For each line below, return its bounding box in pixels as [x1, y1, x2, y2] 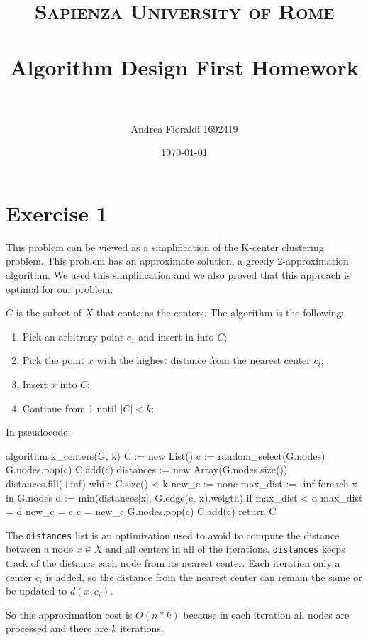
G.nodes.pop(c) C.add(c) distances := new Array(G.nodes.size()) [6, 462, 288, 477]
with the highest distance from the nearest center [96, 353, 311, 368]
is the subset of [16, 305, 82, 320]
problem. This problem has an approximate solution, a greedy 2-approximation [6, 253, 349, 268]
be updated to [6, 583, 67, 598]
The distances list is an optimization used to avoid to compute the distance [6, 527, 340, 542]
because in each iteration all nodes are [183, 607, 350, 622]
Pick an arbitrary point [22, 329, 124, 343]
